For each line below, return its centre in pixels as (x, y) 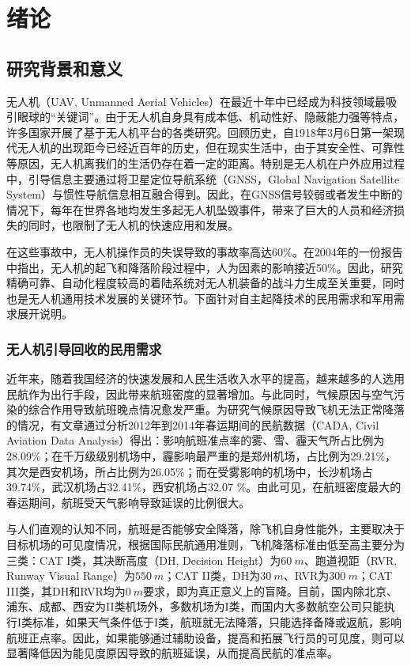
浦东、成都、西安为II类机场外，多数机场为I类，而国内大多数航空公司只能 (195, 606)
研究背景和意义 (64, 68)
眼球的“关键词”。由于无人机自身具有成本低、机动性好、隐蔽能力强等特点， (211, 117)
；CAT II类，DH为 (212, 575)
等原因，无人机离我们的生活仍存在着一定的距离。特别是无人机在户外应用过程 (205, 163)
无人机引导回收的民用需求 (84, 348)
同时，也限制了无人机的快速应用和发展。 (133, 225)
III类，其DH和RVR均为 (66, 590)
